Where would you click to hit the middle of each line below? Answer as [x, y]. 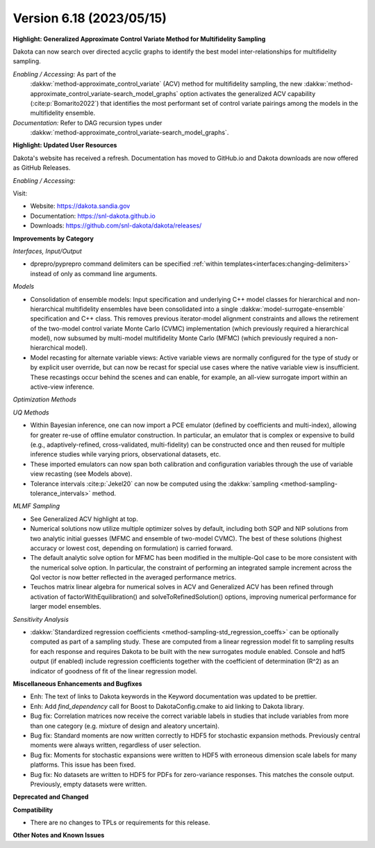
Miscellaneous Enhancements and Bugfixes [77, 683]
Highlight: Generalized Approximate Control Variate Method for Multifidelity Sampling [139, 39]
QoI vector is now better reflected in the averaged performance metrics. [133, 577]
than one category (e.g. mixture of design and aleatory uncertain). [125, 726]
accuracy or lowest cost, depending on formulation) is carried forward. [131, 548]
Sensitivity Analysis [41, 619]
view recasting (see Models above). [81, 474]
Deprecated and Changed [51, 797]
